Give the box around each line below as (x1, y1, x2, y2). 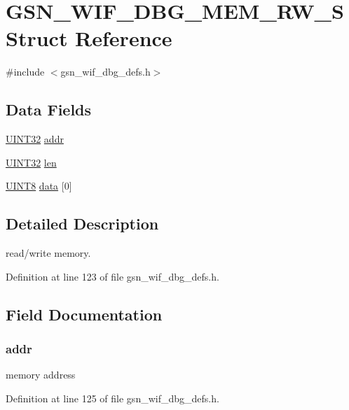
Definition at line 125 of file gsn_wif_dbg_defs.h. (6, 390, 219, 405)
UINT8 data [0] (6, 178, 72, 193)
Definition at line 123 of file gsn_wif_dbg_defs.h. (6, 269, 219, 283)
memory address (6, 367, 76, 382)
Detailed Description (6, 213, 159, 234)
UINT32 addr (6, 132, 64, 146)
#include (6, 64, 45, 79)
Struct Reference (6, 24, 172, 52)
